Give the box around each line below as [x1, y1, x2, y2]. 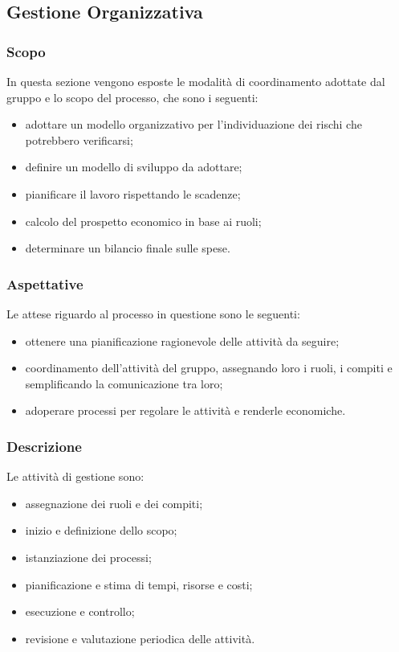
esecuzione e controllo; [25, 603, 135, 620]
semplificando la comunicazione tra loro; [25, 375, 223, 392]
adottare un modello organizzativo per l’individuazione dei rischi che [25, 116, 362, 133]
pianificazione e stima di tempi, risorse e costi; [25, 576, 253, 593]
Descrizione [6, 436, 82, 456]
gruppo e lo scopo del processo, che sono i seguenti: [6, 88, 259, 105]
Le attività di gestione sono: [6, 468, 145, 485]
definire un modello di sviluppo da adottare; [25, 158, 242, 175]
